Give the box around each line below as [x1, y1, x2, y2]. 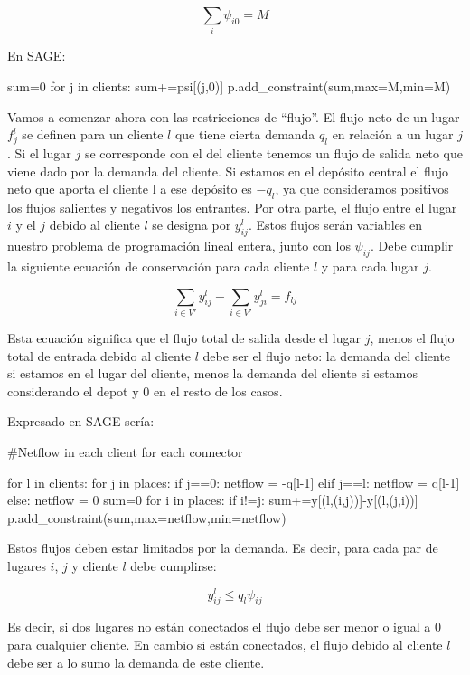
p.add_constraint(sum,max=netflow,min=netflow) [7, 508, 287, 527]
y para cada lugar [321, 257, 419, 276]
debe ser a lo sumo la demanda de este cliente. [7, 652, 265, 671]
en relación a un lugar [332, 125, 454, 144]
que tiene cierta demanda [174, 125, 315, 144]
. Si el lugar [7, 143, 71, 162]
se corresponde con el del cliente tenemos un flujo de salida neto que [84, 143, 463, 162]
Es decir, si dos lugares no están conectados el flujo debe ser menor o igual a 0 [7, 617, 441, 636]
